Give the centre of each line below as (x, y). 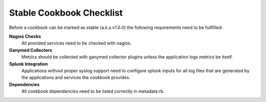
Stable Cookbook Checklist (66, 13)
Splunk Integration (29, 64)
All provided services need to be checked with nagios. (76, 43)
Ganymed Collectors (31, 50)
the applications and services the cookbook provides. (76, 77)
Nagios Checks (25, 36)
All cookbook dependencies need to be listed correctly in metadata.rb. (93, 91)
